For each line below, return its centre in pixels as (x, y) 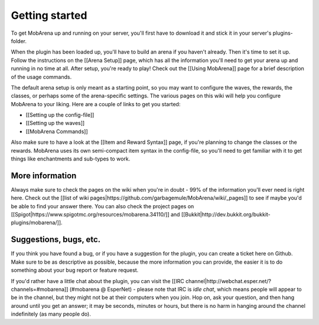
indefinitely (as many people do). (51, 314)
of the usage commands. (41, 77)
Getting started (49, 15)
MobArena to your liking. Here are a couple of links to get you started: (96, 104)
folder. (19, 41)
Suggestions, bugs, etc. (56, 240)
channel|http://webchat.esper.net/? (228, 281)
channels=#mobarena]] (40, 289)
